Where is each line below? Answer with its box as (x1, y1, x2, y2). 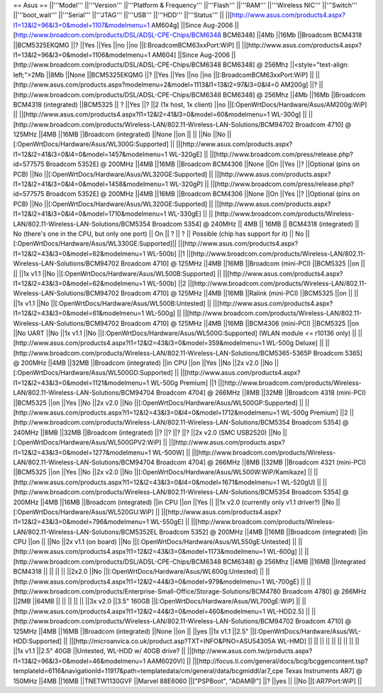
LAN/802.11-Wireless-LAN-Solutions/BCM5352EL (13, 528, 158, 536)
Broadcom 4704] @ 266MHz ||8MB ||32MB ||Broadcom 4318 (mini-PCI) (156, 388, 367, 397)
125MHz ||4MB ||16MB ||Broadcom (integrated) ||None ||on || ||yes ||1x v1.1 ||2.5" (13, 627, 249, 635)
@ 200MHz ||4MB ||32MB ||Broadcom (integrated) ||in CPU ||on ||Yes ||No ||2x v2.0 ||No (13, 359, 273, 367)
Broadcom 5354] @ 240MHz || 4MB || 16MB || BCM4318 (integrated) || (152, 219, 360, 228)
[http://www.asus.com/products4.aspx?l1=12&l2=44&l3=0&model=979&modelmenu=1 (13, 577, 265, 586)
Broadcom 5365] (313, 349, 363, 357)
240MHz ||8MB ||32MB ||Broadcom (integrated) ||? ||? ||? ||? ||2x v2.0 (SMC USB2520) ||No (13, 428, 282, 437)
